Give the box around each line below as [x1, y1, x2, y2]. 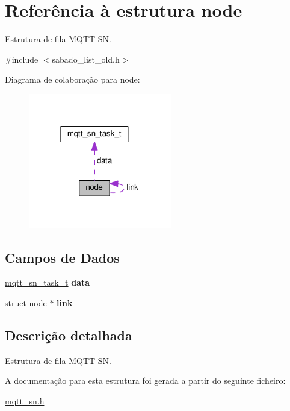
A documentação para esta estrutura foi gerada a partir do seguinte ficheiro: [5, 374, 286, 387]
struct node [5, 296, 47, 309]
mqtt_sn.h [5, 394, 45, 407]
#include [5, 52, 39, 65]
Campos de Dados [5, 248, 120, 266]
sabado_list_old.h [52, 52, 120, 65]
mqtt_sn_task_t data [5, 276, 90, 289]
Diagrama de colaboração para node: [5, 73, 140, 86]
